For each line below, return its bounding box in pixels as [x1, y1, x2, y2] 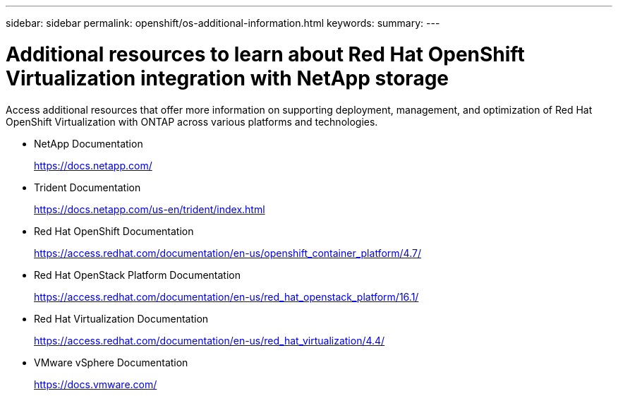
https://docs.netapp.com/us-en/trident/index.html [34, 203, 265, 215]
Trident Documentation [34, 181, 141, 193]
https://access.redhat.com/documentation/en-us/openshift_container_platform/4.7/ [34, 246, 421, 259]
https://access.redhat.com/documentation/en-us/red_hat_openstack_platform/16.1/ [34, 290, 419, 303]
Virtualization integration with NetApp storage [6, 66, 449, 90]
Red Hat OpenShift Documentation [34, 224, 194, 237]
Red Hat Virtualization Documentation [34, 312, 209, 325]
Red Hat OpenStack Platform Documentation [34, 268, 241, 281]
